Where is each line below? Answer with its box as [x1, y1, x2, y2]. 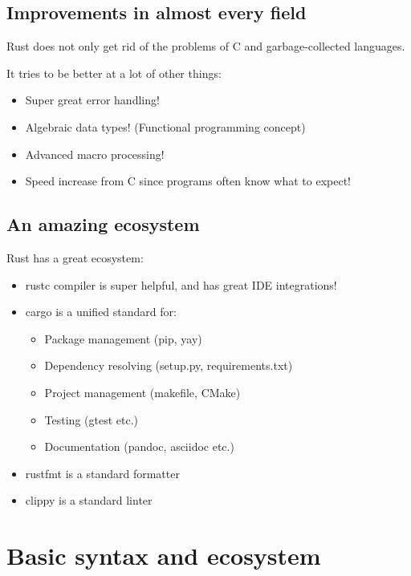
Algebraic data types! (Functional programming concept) [25, 118, 306, 135]
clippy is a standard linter [25, 492, 153, 509]
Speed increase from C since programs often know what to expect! [25, 172, 351, 189]
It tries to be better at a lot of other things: [6, 64, 222, 81]
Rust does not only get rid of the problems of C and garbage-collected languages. [6, 38, 405, 55]
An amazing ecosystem [6, 212, 200, 237]
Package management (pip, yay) [44, 330, 202, 347]
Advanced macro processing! [25, 145, 165, 162]
